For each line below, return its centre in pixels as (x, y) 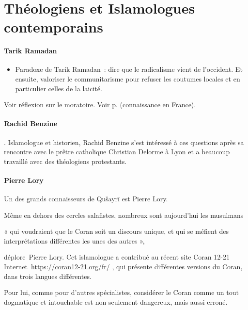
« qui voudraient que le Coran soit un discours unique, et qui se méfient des (116, 231)
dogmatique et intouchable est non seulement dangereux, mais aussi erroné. (116, 302)
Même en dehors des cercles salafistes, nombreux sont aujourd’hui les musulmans (124, 215)
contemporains (54, 27)
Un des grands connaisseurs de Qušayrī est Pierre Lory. (86, 199)
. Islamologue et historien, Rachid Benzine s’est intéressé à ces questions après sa (124, 142)
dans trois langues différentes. (48, 276)
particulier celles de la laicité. (59, 88)
